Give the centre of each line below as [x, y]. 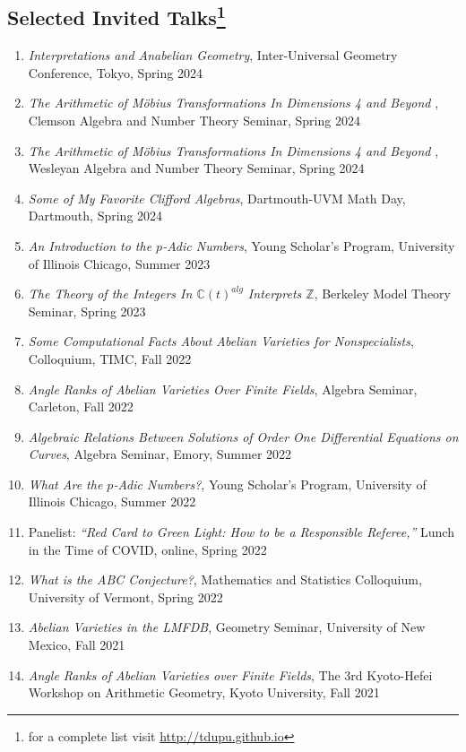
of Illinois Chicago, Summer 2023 [119, 263]
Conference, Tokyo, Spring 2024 [115, 72]
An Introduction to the [90, 245]
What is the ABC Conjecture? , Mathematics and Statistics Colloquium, [225, 579]
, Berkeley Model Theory [382, 294]
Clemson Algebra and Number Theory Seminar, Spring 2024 [194, 120]
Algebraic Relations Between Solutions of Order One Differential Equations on [243, 436]
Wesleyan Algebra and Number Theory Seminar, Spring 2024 [196, 168]
